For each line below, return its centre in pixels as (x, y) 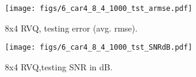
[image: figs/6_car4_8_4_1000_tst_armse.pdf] (99, 8)
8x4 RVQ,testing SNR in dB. (59, 66)
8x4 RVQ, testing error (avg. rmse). (71, 28)
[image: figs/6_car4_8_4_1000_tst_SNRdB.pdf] (99, 48)
